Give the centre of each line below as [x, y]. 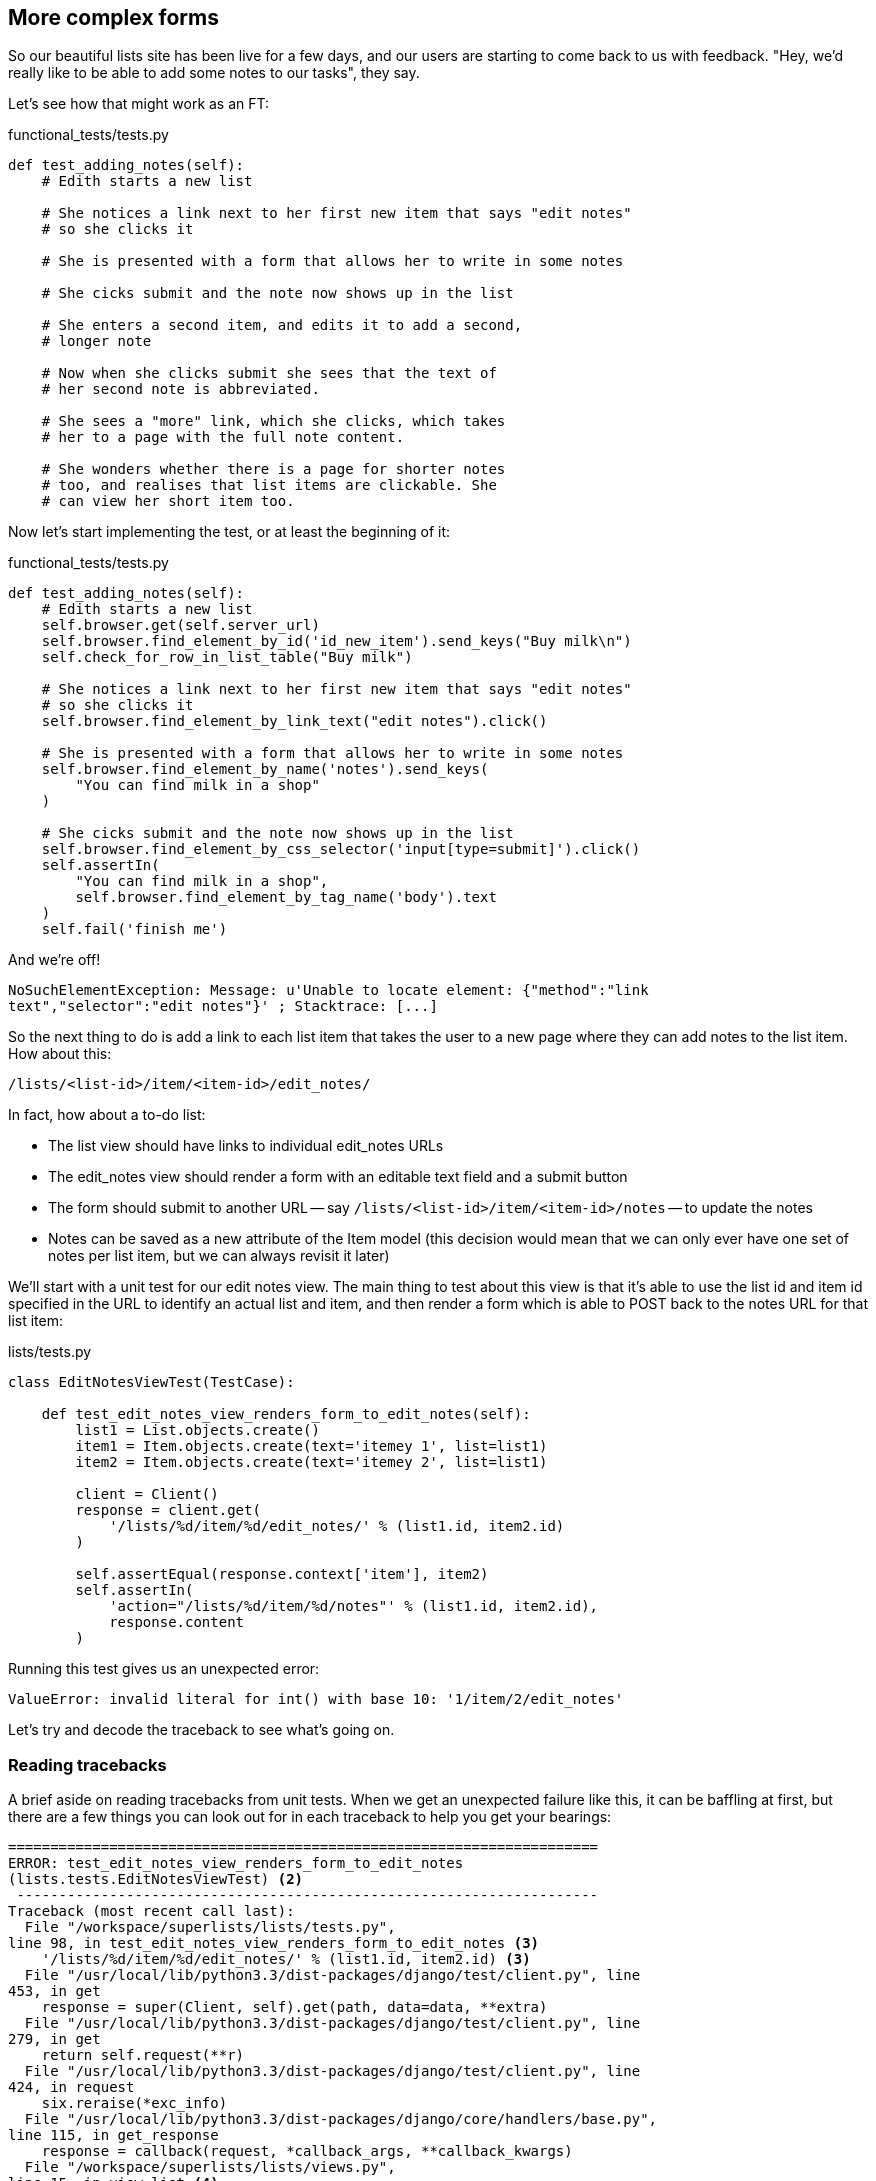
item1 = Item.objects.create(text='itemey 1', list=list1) [311, 1446]
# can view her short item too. [168, 501]
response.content [177, 1622]
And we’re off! [54, 960]
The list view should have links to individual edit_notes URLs [246, 1146]
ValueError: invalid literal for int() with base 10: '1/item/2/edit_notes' [316, 1699]
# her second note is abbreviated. [180, 389]
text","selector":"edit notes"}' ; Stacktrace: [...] [223, 1006]
